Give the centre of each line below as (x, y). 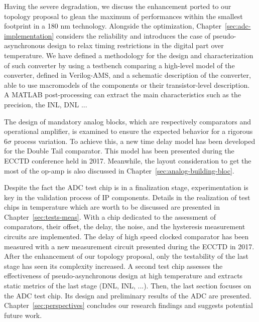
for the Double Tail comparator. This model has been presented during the (119, 151)
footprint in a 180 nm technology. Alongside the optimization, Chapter (113, 26)
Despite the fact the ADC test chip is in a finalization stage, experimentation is (126, 187)
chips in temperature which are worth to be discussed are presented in (112, 207)
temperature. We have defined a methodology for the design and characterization (129, 55)
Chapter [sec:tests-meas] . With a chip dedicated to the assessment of (110, 216)
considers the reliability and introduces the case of (133, 35)
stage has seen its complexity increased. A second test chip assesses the (113, 266)
